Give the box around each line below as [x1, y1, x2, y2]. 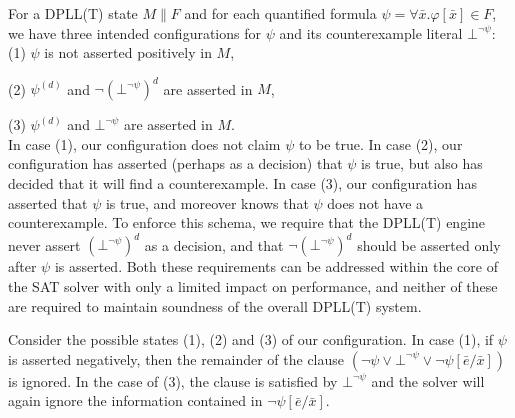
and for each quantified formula [184, 3, 377, 23]
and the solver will [371, 370, 485, 391]
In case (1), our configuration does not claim [8, 133, 281, 154]
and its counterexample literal [279, 22, 463, 43]
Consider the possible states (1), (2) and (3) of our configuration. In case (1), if [8, 329, 494, 350]
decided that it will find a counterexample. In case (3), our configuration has [8, 173, 477, 194]
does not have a [327, 192, 424, 213]
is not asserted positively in [44, 42, 212, 63]
